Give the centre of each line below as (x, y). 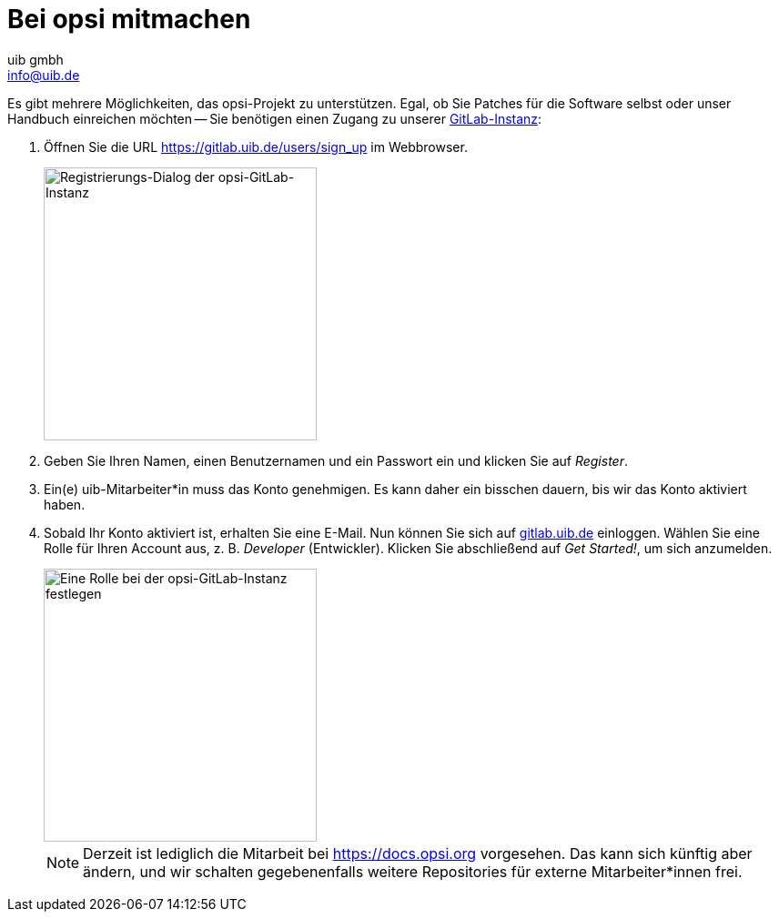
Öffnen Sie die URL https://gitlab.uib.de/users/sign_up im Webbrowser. (256, 146)
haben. (65, 504)
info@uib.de (44, 75)
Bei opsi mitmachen (129, 19)
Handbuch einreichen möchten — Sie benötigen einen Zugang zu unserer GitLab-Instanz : (275, 118)
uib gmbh (35, 59)
